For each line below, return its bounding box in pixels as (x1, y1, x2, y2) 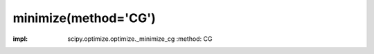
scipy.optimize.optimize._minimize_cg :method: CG (67, 35, 213, 43)
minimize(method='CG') (12, 10, 156, 26)
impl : (12, 35, 28, 43)
